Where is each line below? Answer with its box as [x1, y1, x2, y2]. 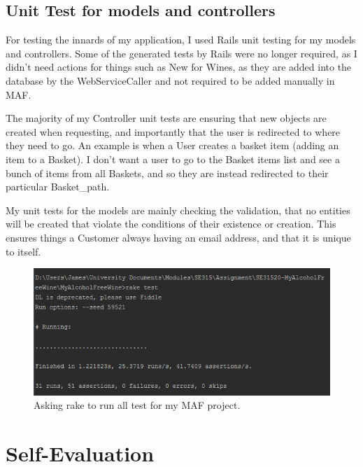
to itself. [6, 244, 41, 258]
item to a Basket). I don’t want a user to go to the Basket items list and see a [6, 151, 340, 166]
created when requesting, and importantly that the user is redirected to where [6, 124, 341, 139]
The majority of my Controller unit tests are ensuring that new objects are [6, 111, 327, 125]
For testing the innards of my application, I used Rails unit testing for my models [6, 32, 356, 47]
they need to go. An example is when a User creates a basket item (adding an [6, 138, 339, 153]
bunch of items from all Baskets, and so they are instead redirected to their [6, 165, 329, 180]
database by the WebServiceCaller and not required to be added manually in [6, 73, 335, 88]
